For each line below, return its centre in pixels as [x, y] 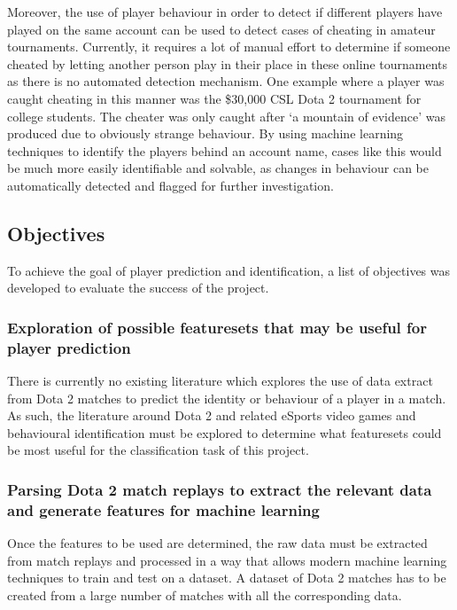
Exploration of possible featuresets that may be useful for [217, 327]
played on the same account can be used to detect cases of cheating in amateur [221, 29]
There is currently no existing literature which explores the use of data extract [220, 381]
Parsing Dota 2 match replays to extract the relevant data [220, 489]
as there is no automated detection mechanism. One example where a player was [226, 81]
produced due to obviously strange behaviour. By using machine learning [205, 133]
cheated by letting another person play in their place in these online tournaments [228, 63]
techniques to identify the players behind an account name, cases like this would [225, 150]
